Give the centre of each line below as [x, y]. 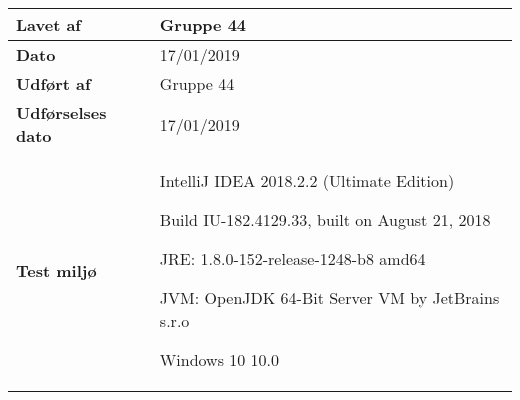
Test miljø [56, 270]
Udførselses [61, 112]
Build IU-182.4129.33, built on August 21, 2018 [325, 219]
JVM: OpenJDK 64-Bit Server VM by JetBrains [329, 297]
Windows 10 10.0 [219, 359]
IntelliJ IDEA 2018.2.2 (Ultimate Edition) [307, 180]
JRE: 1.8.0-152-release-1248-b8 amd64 [292, 258]
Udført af [53, 83]
